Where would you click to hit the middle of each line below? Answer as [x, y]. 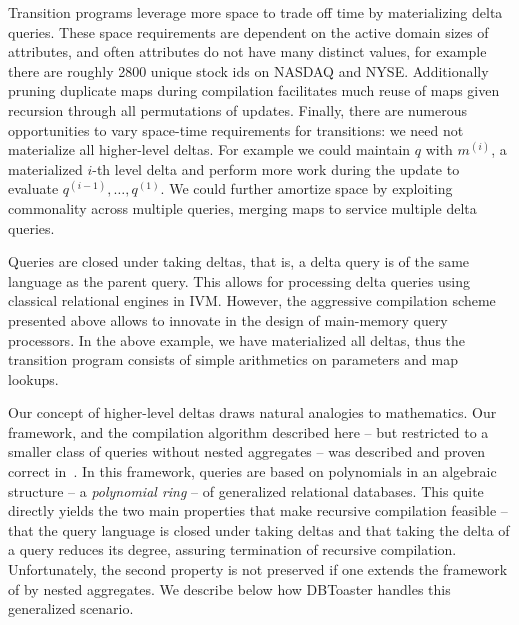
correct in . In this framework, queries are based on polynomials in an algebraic [252, 471]
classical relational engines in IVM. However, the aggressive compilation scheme [252, 300]
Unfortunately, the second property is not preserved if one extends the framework [258, 569]
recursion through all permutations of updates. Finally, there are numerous [237, 109]
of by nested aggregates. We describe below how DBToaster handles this [229, 588]
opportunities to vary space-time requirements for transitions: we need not [236, 129]
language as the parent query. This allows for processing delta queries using [239, 280]
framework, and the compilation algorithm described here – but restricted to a [248, 431]
